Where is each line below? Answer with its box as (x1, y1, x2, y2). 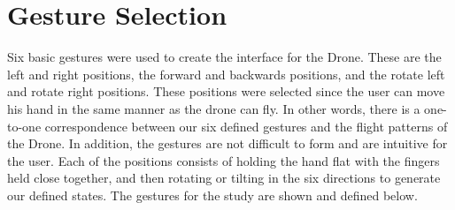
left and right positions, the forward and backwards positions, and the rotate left (7, 64, 445, 83)
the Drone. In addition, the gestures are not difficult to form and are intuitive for (7, 134, 448, 153)
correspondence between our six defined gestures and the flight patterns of (44, 116, 448, 135)
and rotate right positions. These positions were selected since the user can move (7, 82, 445, 101)
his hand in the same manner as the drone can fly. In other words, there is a (7, 99, 420, 117)
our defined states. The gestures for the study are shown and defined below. (7, 185, 418, 204)
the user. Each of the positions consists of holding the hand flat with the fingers (7, 151, 440, 169)
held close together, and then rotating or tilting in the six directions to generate (7, 169, 441, 187)
